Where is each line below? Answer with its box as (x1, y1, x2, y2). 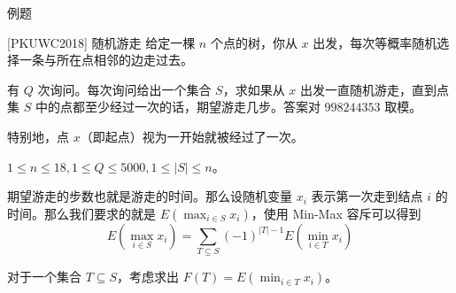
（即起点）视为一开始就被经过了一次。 (80, 127, 304, 145)
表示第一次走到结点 (311, 187, 423, 205)
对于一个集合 (7, 267, 81, 286)
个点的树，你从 (210, 33, 298, 51)
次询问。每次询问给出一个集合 (37, 80, 212, 98)
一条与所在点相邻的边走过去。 (19, 50, 193, 69)
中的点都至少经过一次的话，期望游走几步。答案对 (35, 97, 321, 116)
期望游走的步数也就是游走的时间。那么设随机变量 (7, 187, 292, 205)
